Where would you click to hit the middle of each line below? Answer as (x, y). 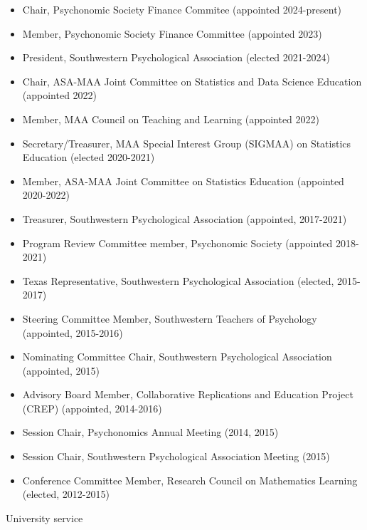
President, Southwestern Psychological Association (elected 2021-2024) (176, 57)
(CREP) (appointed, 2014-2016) (92, 408)
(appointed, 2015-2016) (73, 332)
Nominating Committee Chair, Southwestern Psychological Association (177, 357)
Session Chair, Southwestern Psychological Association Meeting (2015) (176, 456)
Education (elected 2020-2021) (89, 157)
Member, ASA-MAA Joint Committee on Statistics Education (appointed (183, 181)
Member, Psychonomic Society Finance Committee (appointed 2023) (172, 33)
